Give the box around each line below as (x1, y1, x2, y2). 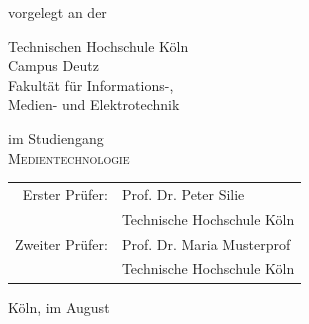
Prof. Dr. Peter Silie (121, 183, 245, 204)
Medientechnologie (8, 147, 130, 168)
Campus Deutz (8, 55, 99, 76)
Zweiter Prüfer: (15, 233, 108, 254)
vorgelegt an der (8, 2, 107, 22)
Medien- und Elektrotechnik (8, 94, 180, 115)
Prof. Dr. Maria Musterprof (121, 233, 291, 254)
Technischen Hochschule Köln (8, 35, 189, 56)
